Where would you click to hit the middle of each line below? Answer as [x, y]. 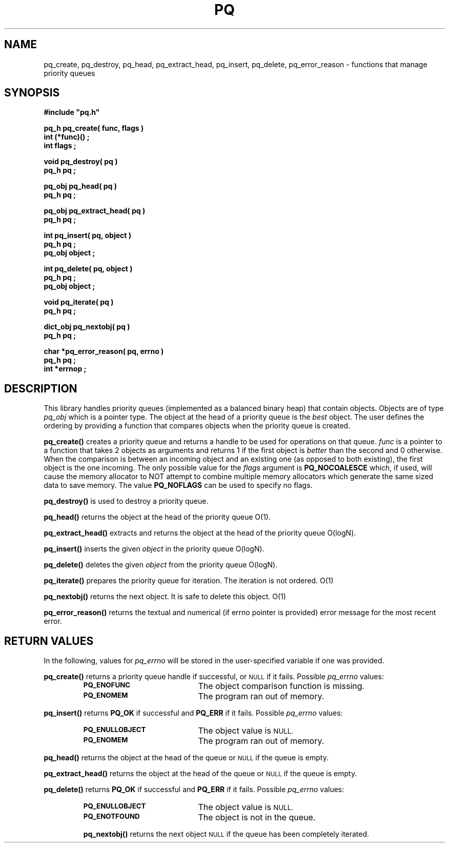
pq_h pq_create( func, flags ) [94, 128]
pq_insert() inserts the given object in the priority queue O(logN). [154, 549]
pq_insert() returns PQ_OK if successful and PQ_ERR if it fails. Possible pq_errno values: [193, 713]
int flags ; [60, 146]
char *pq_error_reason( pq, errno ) [104, 351]
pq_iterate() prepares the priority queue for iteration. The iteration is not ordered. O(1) [189, 581]
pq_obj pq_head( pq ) [80, 186]
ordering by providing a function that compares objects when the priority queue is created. [197, 426]
